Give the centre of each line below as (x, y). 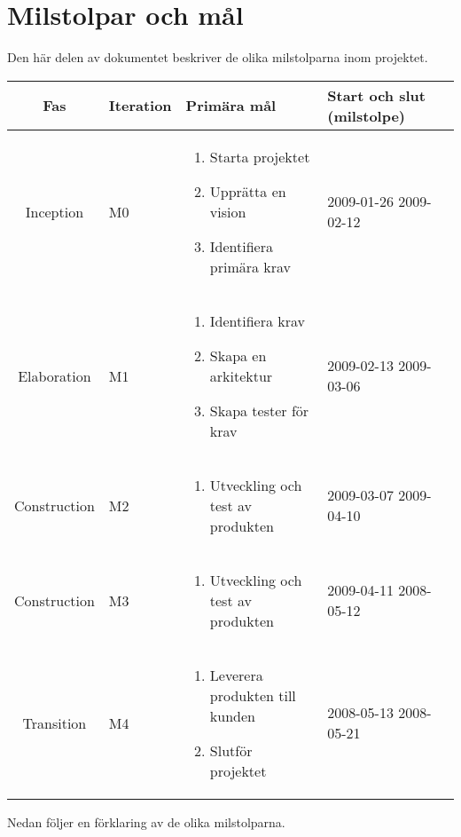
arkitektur (241, 375)
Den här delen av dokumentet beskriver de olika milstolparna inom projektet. (218, 57)
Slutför (231, 750)
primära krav (250, 266)
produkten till (253, 695)
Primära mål (231, 106)
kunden (232, 715)
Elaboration (55, 375)
